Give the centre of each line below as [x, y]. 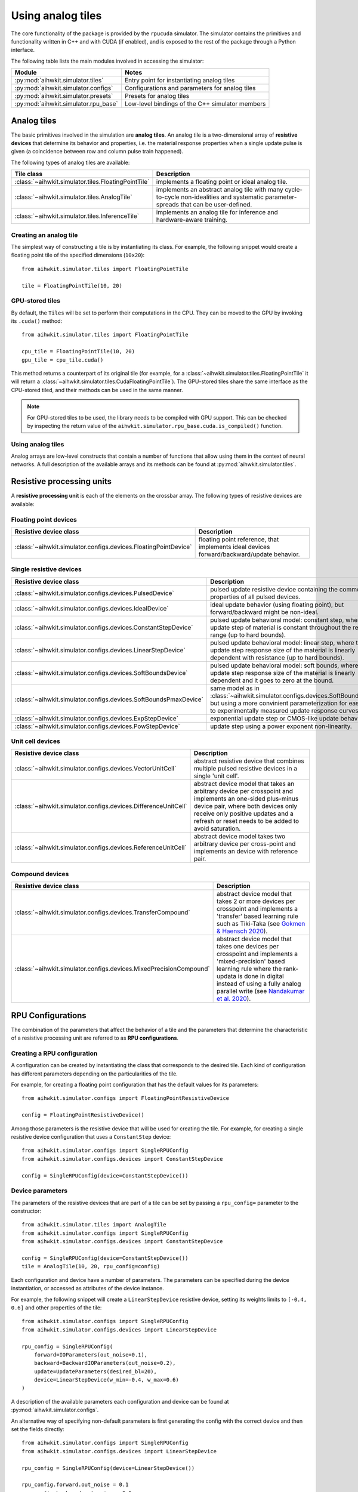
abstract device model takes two [240, 837]
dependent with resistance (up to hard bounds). [277, 658]
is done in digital [261, 976]
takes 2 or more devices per [256, 901]
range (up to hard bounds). [248, 634]
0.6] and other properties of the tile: [56, 1308]
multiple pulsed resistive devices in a [246, 769]
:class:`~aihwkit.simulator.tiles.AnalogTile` [73, 197]
